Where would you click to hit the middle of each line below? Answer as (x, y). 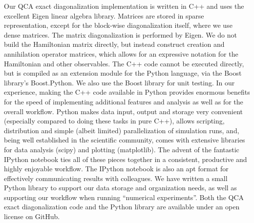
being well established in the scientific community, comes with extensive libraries (125, 140)
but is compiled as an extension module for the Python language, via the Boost (123, 73)
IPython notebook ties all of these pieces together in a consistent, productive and (126, 159)
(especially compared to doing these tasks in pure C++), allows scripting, (114, 121)
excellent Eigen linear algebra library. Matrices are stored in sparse (104, 15)
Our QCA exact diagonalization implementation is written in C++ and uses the (124, 6)
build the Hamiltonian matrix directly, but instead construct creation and (114, 44)
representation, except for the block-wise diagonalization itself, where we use (118, 25)
